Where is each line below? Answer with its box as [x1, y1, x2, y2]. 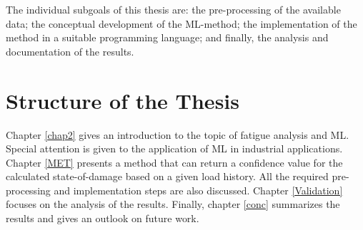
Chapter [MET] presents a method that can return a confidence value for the [6, 155, 343, 169]
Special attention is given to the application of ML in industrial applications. [6, 141, 343, 156]
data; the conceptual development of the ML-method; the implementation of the [6, 16, 357, 31]
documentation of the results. [6, 43, 134, 58]
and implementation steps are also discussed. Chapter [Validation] [54, 182, 343, 197]
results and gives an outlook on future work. [6, 211, 199, 226]
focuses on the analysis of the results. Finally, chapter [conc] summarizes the [6, 197, 340, 211]
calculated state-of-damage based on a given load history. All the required [6, 169, 329, 184]
